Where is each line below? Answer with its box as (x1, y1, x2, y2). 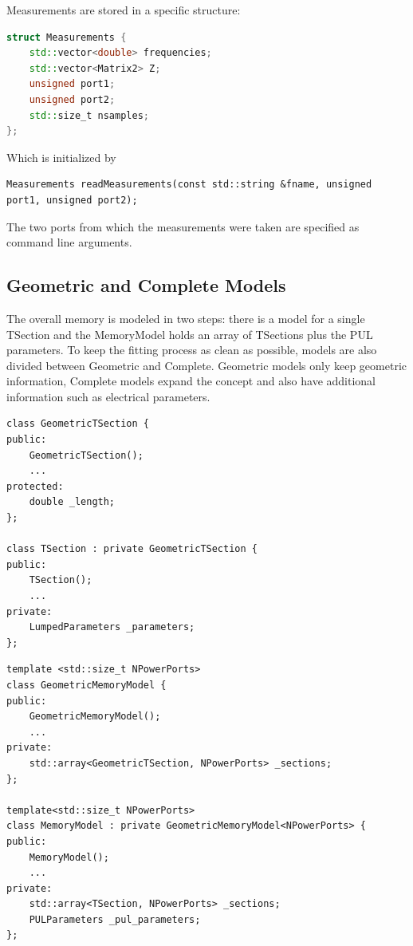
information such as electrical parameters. (6, 388, 210, 404)
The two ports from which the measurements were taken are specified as (6, 218, 360, 235)
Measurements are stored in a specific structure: (6, 2, 241, 18)
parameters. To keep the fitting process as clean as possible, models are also (6, 341, 377, 358)
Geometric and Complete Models (6, 273, 286, 298)
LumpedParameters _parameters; (29, 621, 195, 633)
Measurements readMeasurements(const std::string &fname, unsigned (6, 179, 372, 191)
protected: (6, 480, 64, 492)
